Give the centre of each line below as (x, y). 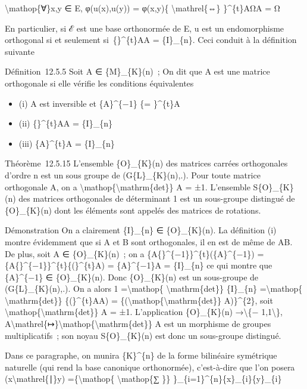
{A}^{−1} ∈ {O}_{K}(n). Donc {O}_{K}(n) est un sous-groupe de (132, 277)
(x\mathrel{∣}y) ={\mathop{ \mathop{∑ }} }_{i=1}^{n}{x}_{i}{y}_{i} (143, 379)
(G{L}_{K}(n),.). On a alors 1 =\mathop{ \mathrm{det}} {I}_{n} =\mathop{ (154, 288)
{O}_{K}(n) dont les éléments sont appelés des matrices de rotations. (133, 210)
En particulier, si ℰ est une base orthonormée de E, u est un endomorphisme (145, 28)
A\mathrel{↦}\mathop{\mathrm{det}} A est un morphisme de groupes (138, 324)
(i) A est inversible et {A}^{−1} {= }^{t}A (99, 103)
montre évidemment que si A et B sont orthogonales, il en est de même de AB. (149, 241)
